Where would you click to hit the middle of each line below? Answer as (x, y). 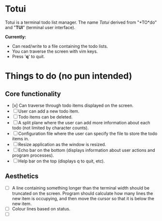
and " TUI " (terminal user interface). (40, 27)
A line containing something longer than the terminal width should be (81, 188)
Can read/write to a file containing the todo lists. (60, 46)
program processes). (33, 155)
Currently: (16, 37)
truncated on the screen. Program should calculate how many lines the (82, 193)
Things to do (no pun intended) (68, 76)
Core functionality (33, 94)
